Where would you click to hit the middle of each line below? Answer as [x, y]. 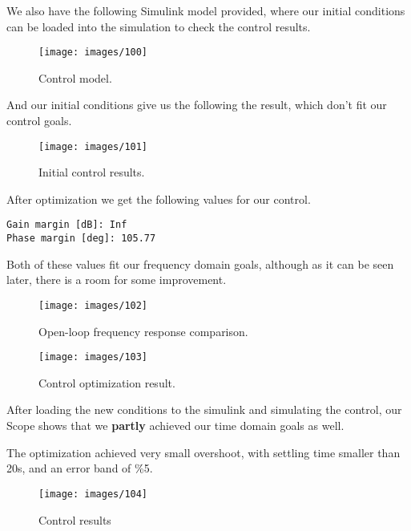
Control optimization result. [107, 382]
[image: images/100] [93, 53]
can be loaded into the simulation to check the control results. [159, 26]
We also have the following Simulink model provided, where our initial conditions [206, 10]
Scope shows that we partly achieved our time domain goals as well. [175, 426]
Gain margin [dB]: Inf [67, 225]
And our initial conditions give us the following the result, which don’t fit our [197, 105]
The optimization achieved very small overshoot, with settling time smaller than [203, 452]
